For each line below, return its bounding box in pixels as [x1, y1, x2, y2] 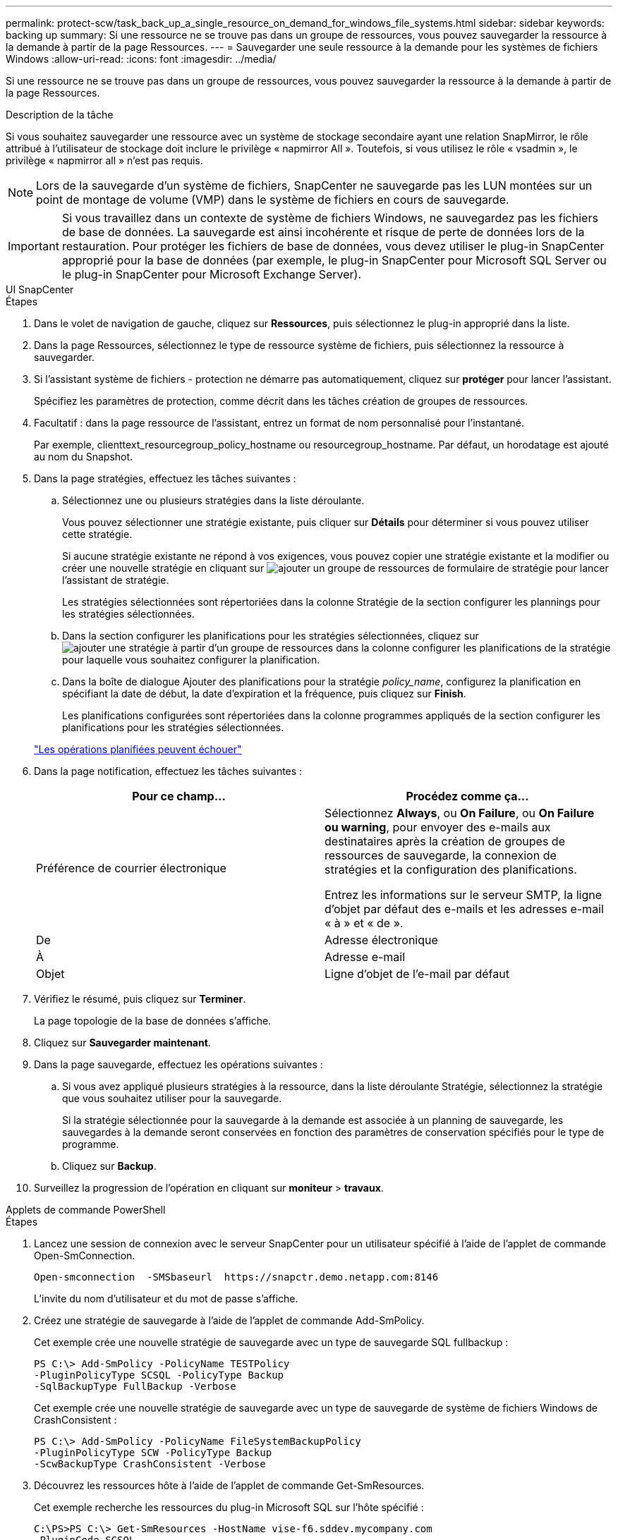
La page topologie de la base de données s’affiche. [34, 1015, 272, 1027]
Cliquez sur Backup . [62, 1160, 157, 1172]
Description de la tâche [6, 109, 114, 121]
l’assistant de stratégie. [62, 574, 169, 586]
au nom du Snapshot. [34, 451, 133, 463]
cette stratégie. [62, 528, 133, 540]
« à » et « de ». [325, 916, 404, 930]
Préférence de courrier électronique [36, 861, 226, 875]
